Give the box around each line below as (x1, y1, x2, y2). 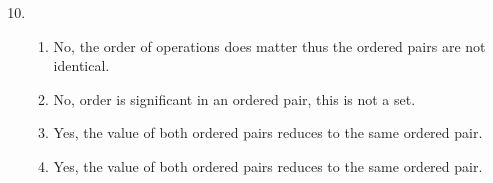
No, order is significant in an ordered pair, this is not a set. (53, 88, 416, 109)
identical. (53, 55, 110, 76)
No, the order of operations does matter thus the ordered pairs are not (53, 35, 486, 56)
